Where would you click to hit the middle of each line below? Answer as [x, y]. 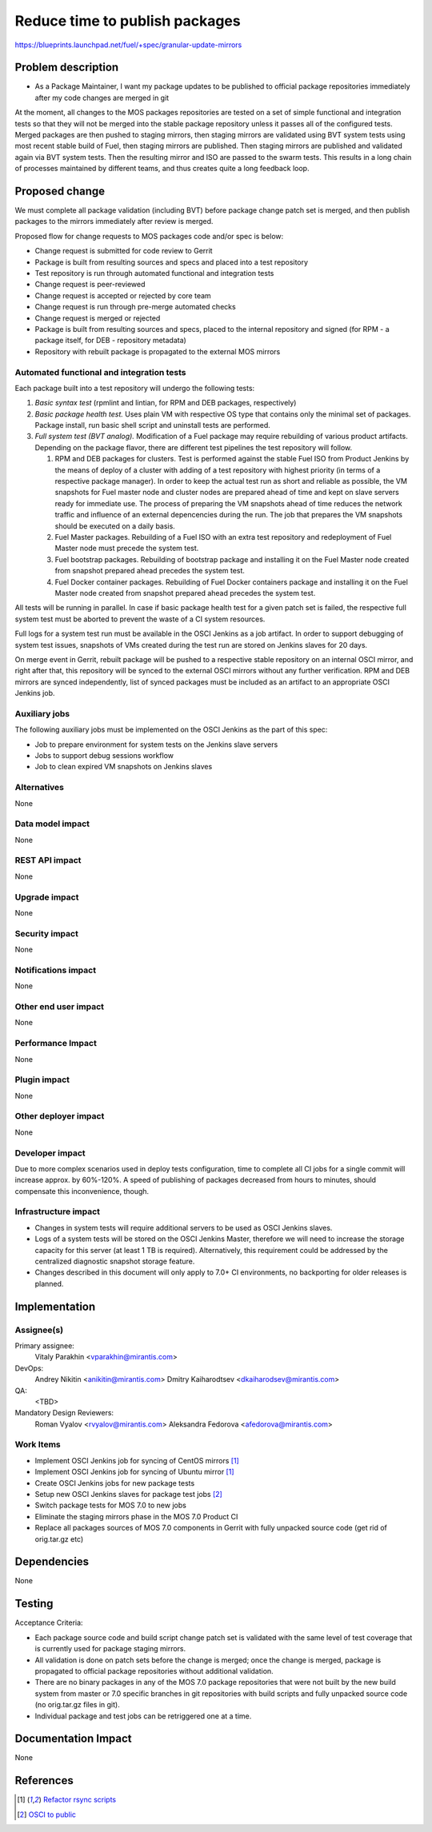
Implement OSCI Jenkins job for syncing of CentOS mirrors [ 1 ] [137, 1460]
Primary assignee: [45, 1345]
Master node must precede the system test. [127, 549]
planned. [49, 1283]
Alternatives [39, 788]
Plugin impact [42, 1080]
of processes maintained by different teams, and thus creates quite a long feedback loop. [162, 169]
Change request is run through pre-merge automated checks [135, 307]
